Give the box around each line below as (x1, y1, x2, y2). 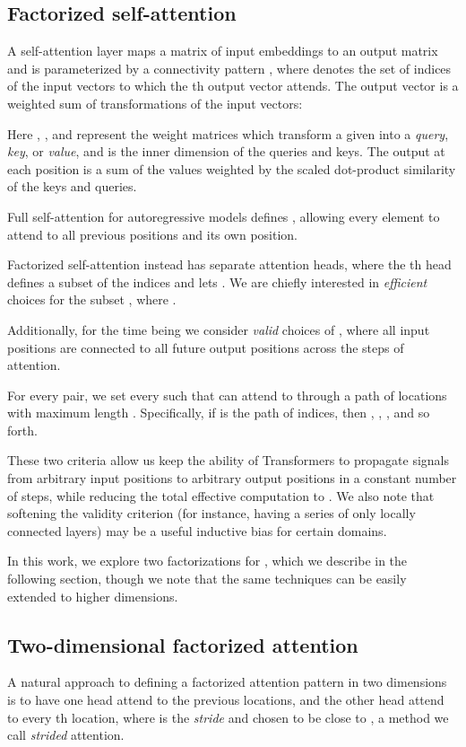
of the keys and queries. (7, 177, 137, 196)
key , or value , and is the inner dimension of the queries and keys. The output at (7, 142, 445, 161)
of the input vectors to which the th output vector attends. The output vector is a (7, 76, 459, 95)
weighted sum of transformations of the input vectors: (7, 93, 303, 112)
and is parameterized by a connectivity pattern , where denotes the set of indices (7, 58, 452, 77)
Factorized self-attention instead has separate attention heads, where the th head (7, 255, 452, 274)
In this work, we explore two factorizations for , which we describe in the (7, 551, 408, 570)
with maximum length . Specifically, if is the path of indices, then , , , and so (7, 403, 430, 422)
